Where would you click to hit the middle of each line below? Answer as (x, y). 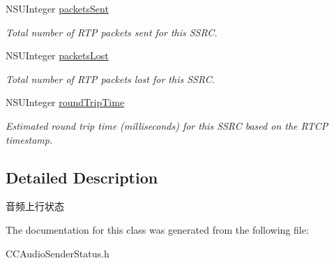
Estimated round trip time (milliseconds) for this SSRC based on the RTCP (167, 125)
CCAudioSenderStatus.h (58, 253)
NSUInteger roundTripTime (65, 102)
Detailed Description (82, 177)
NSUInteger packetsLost (57, 55)
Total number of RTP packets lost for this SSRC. (111, 78)
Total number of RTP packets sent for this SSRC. (112, 32)
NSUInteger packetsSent (57, 8)
